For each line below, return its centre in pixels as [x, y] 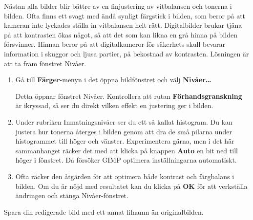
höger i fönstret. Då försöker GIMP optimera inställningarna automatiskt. [126, 160]
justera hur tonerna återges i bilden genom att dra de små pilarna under [124, 131]
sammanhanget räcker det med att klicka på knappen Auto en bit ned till [126, 150]
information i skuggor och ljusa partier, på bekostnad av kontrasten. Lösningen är [126, 53]
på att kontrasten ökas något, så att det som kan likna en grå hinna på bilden [121, 34]
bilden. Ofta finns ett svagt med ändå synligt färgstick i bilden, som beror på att [125, 15]
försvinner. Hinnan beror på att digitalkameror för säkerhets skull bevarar [115, 44]
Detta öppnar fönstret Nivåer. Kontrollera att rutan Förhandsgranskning [129, 96]
